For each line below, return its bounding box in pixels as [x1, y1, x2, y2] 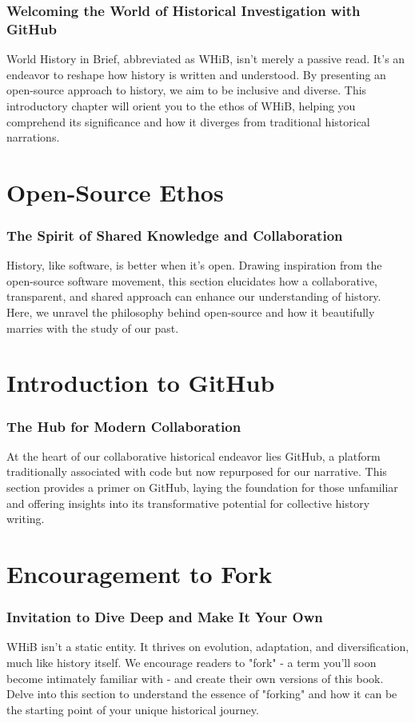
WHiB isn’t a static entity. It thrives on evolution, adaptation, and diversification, [6, 638, 409, 655]
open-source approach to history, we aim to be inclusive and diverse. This [6, 82, 367, 98]
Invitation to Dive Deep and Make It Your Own [6, 607, 323, 627]
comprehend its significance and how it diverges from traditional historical [6, 113, 370, 130]
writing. [6, 510, 45, 527]
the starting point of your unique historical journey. [6, 701, 259, 717]
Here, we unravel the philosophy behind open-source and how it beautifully [6, 304, 375, 321]
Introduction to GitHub [6, 366, 275, 399]
